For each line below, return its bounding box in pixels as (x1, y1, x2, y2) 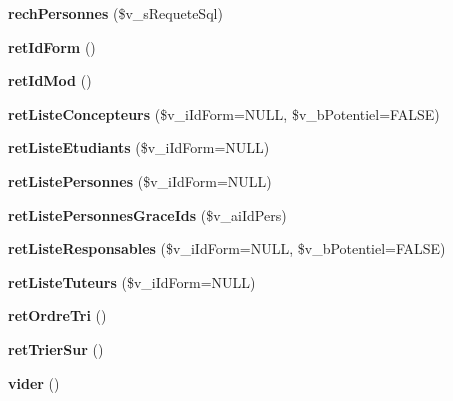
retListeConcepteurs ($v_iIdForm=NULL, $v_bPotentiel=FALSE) (8, 103, 440, 124)
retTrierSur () (8, 338, 104, 359)
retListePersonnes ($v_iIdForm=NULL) (8, 170, 272, 191)
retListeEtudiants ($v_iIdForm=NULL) (8, 137, 270, 158)
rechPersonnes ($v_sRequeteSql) (8, 3, 223, 23)
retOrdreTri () (8, 305, 107, 326)
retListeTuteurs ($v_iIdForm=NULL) (8, 271, 256, 292)
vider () (8, 372, 60, 393)
